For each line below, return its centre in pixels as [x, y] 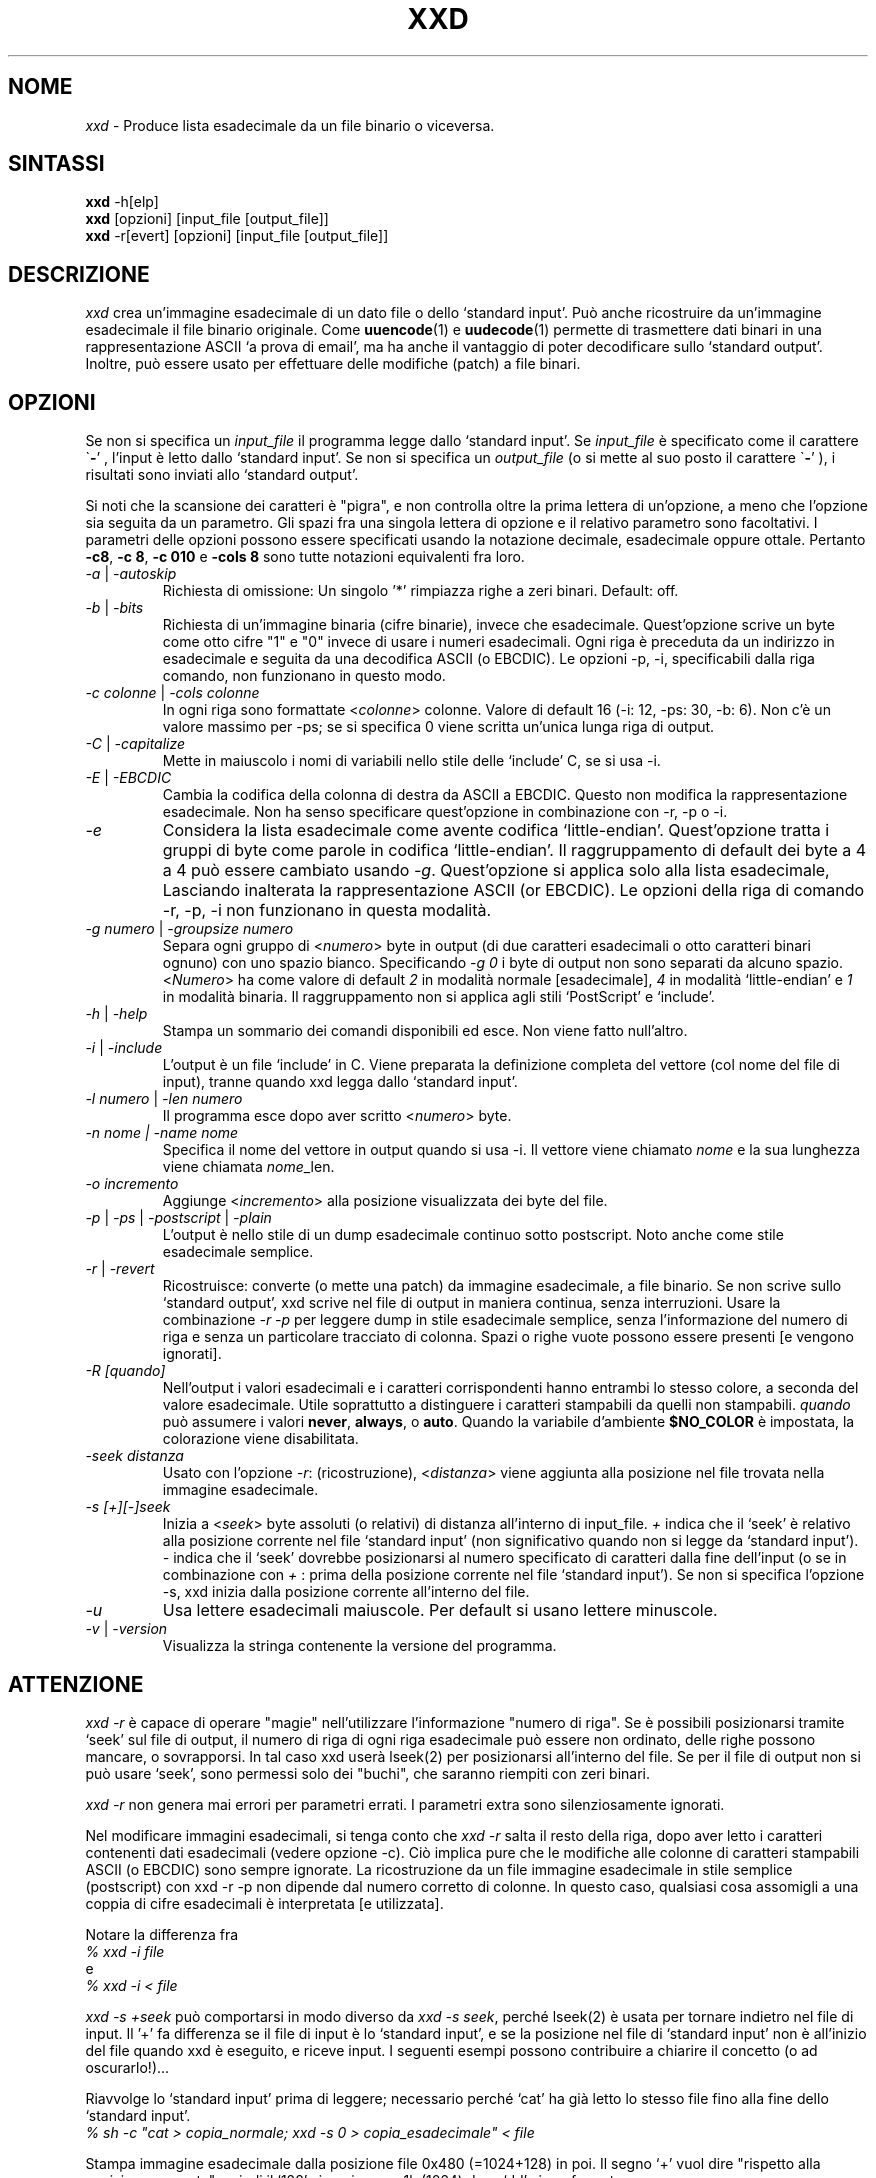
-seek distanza [134, 1456]
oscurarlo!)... [127, 2067]
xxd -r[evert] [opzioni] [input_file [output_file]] [237, 236]
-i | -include [124, 1048]
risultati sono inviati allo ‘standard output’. [222, 475]
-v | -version [126, 1629]
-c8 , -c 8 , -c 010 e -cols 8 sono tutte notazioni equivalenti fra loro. [305, 557]
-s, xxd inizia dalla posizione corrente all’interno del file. [346, 1592]
